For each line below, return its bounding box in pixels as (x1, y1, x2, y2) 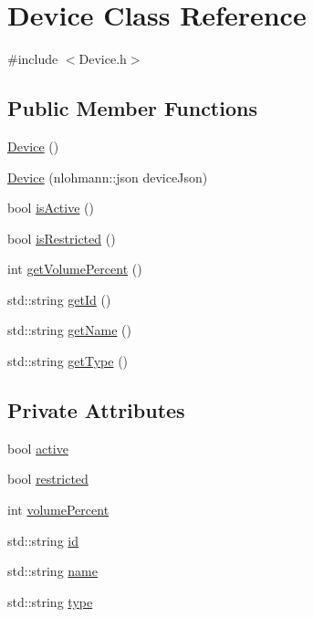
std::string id (7, 530, 79, 549)
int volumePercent (7, 500, 110, 519)
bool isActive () (7, 198, 94, 217)
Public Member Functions (7, 94, 257, 122)
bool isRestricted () (7, 228, 116, 247)
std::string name (7, 561, 98, 580)
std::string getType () (7, 351, 129, 371)
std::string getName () (7, 320, 131, 340)
